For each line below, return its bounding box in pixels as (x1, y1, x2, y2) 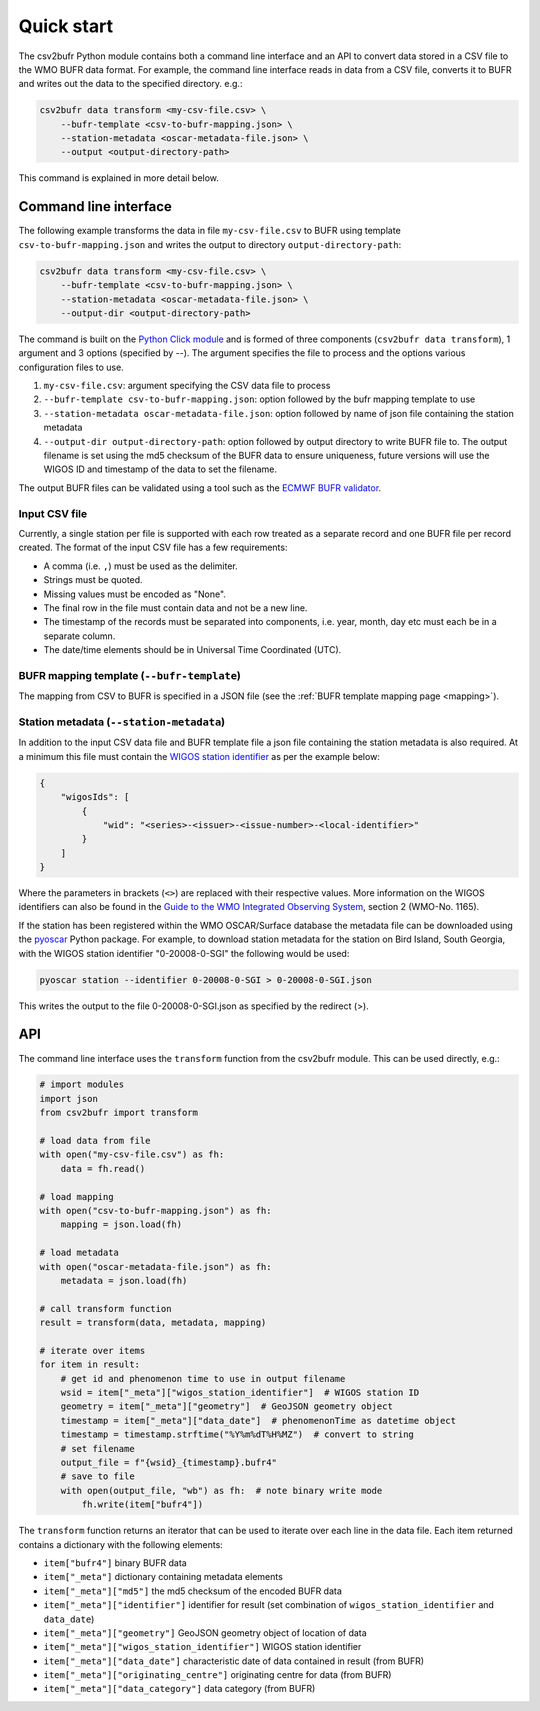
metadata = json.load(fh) (60, 1275, 188, 1286)
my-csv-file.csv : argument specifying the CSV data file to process (43, 380, 331, 392)
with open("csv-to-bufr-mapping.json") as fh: (39, 1205, 272, 1216)
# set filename (60, 1443, 135, 1454)
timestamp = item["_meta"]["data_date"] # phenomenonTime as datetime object (60, 1415, 457, 1426)
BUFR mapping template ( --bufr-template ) (18, 668, 242, 682)
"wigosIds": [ (60, 791, 130, 803)
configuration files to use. (18, 361, 124, 373)
